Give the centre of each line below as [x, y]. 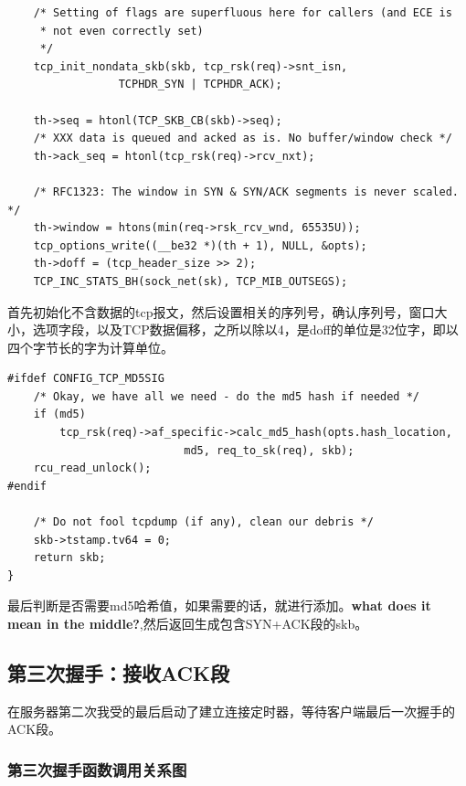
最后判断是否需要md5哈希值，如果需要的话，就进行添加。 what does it [219, 605]
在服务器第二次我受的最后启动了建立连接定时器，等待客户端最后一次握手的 [231, 711]
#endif [27, 486]
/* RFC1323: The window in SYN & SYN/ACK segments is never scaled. [246, 191]
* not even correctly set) [122, 31]
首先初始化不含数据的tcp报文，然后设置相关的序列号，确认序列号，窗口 [221, 311]
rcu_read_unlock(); [92, 468]
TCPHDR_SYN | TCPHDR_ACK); [200, 85]
